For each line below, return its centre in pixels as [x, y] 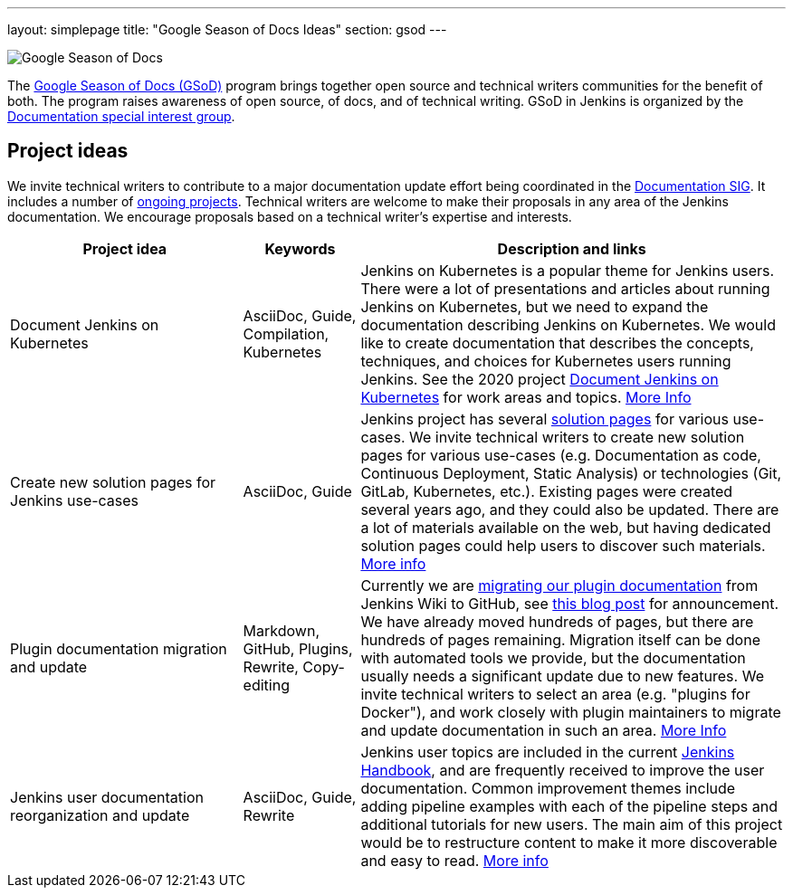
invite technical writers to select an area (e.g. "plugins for [555, 694]
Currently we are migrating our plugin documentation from [559, 585]
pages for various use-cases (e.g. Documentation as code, [561, 455]
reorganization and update [100, 815]
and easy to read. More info [454, 860]
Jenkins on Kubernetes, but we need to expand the [535, 306]
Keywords [300, 248]
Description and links [572, 248]
